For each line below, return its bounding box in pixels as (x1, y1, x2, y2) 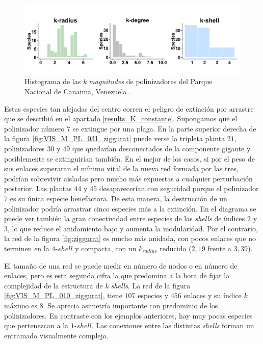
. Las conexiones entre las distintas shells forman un (91, 320, 254, 331)
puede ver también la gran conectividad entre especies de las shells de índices (4, 213, 245, 224)
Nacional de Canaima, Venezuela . (24, 86, 131, 97)
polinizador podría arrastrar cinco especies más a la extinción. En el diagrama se (4, 203, 256, 214)
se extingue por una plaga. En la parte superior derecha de (72, 123, 256, 134)
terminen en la (4, 243, 49, 253)
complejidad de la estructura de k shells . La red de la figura (4, 280, 191, 290)
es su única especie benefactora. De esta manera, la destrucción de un (10, 193, 227, 203)
